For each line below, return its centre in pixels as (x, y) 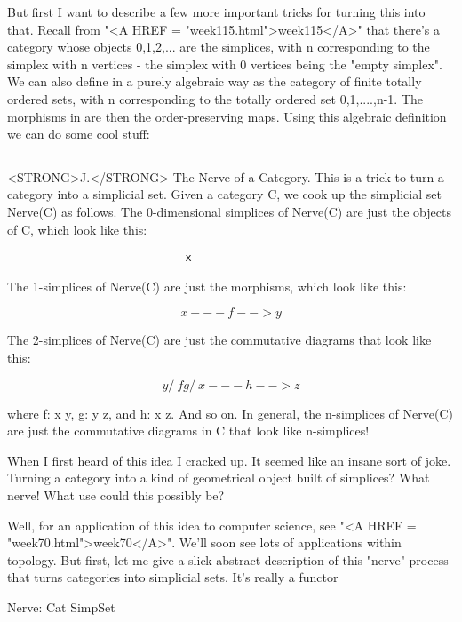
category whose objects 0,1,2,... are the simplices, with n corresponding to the (219, 47)
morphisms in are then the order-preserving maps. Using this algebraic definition (227, 116)
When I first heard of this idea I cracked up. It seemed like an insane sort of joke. (229, 460)
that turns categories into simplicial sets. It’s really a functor (173, 577)
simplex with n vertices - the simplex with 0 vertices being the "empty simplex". (225, 64)
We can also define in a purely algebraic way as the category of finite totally (215, 81)
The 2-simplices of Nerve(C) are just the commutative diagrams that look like (219, 340)
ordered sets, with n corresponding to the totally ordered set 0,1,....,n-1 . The (215, 98)
